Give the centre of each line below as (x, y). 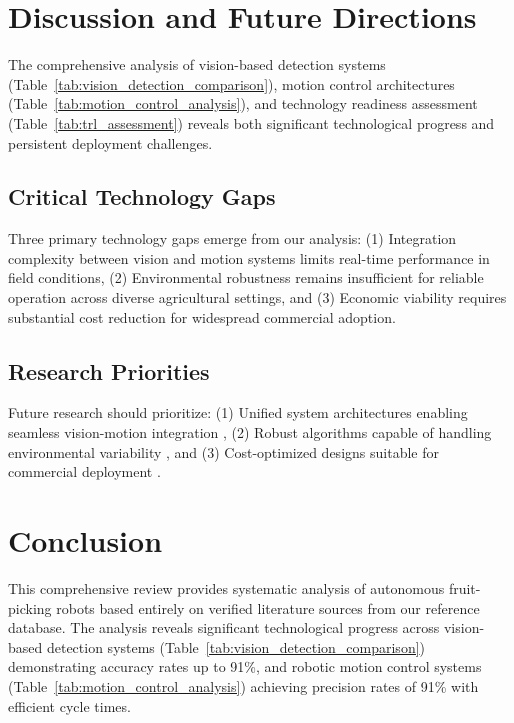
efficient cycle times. (69, 705)
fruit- (464, 587)
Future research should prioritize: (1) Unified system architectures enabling (238, 412)
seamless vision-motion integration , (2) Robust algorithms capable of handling (250, 432)
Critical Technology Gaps (142, 196)
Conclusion (85, 540)
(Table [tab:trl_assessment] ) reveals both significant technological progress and (251, 122)
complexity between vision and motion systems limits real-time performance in (249, 257)
